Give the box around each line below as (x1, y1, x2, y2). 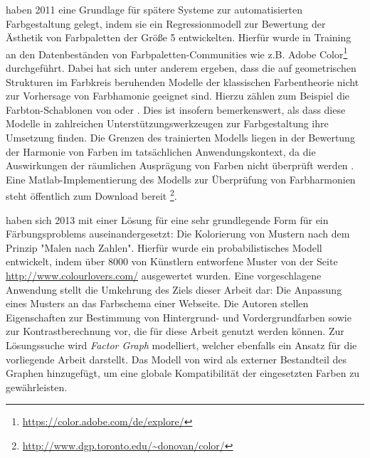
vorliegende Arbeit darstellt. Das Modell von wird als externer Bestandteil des (6, 351, 347, 366)
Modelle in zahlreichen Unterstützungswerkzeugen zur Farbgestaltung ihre (6, 116, 329, 131)
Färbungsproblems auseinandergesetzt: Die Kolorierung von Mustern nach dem (6, 226, 350, 241)
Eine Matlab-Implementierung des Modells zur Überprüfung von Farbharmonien (6, 171, 356, 186)
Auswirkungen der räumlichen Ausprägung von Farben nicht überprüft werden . (6, 158, 354, 173)
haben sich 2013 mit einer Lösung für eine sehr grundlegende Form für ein (6, 212, 329, 227)
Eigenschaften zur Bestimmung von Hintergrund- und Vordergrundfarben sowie (6, 309, 351, 324)
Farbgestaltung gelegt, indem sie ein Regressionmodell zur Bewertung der (6, 16, 326, 31)
